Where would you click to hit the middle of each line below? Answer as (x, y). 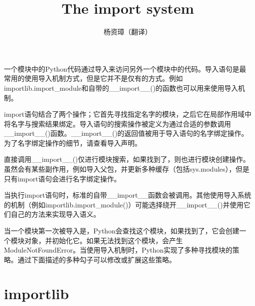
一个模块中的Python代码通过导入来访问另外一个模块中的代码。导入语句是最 (125, 68)
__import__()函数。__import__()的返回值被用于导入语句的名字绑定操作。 (126, 133)
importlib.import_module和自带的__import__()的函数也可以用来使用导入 (121, 88)
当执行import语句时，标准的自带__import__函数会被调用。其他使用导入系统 (128, 195)
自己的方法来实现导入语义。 (55, 214)
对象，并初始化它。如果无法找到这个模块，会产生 (103, 240)
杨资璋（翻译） (128, 32)
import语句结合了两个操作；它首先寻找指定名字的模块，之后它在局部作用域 (124, 114)
